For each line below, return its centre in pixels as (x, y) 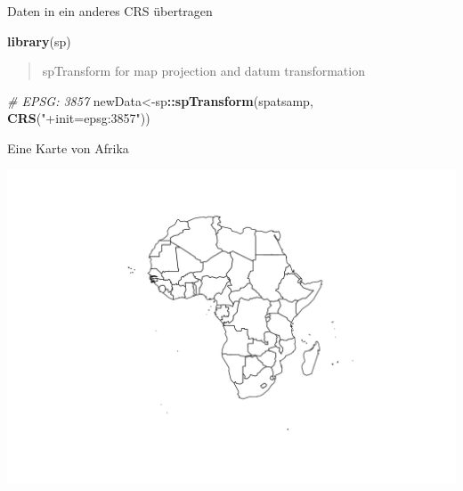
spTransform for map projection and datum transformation (203, 71)
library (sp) (39, 41)
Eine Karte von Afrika (68, 147)
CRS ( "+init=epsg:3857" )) (79, 118)
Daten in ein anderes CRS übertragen (110, 11)
